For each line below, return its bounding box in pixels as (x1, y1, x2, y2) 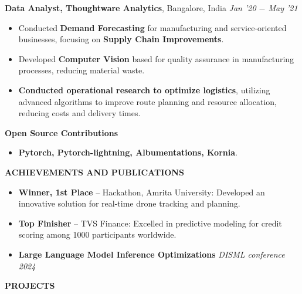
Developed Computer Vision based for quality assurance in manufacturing (18, 52, 294, 65)
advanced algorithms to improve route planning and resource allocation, (18, 95, 277, 107)
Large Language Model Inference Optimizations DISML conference (18, 248, 285, 260)
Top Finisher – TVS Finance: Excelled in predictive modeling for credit (18, 217, 282, 229)
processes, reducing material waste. (18, 64, 145, 76)
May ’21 (268, 2, 298, 13)
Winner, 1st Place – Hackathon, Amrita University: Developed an (18, 185, 265, 198)
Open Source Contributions (5, 126, 118, 138)
